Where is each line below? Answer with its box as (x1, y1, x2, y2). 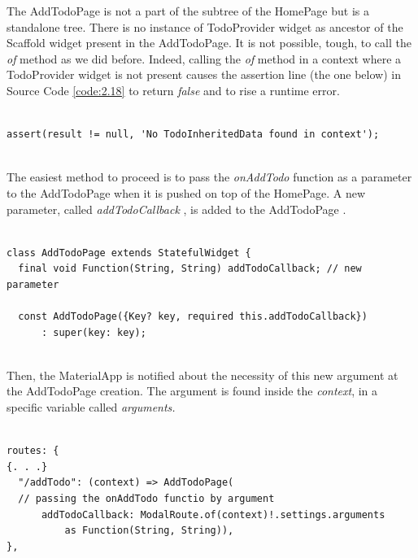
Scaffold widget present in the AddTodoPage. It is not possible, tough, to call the (7, 34, 411, 51)
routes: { (7, 445, 59, 457)
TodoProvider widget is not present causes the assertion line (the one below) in (7, 66, 401, 83)
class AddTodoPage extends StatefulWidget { (7, 246, 251, 259)
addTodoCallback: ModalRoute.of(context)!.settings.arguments (41, 508, 385, 521)
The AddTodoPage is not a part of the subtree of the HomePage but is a (7, 2, 369, 19)
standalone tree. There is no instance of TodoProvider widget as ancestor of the (7, 18, 403, 35)
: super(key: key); (41, 326, 146, 338)
